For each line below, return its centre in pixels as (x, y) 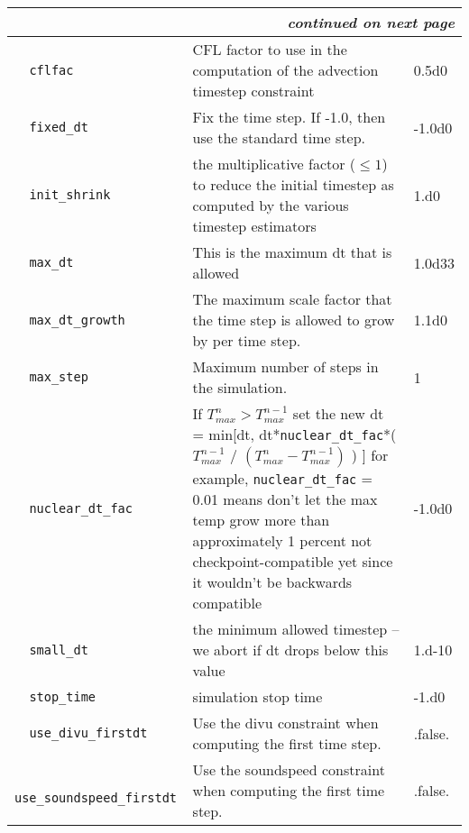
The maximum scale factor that (292, 299)
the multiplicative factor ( (274, 164)
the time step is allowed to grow (294, 320)
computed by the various (271, 205)
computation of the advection (285, 70)
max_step (59, 377)
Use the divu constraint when (285, 723)
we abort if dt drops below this (290, 650)
